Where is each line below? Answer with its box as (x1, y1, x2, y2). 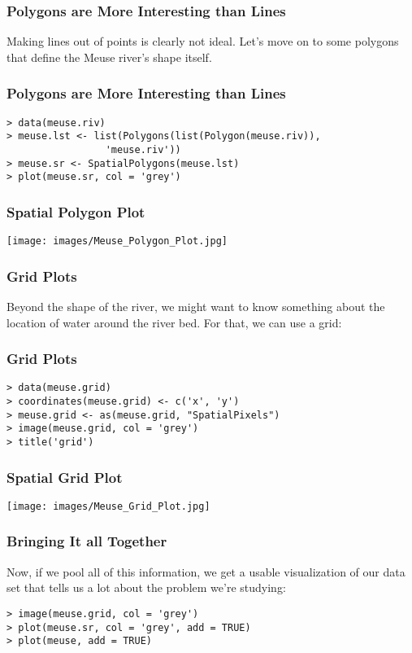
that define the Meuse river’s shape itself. (7, 48, 212, 65)
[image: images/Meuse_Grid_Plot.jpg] (7, 500, 210, 512)
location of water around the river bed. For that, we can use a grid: (7, 313, 342, 331)
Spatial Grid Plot (7, 467, 123, 487)
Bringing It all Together (7, 531, 167, 551)
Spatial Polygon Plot (7, 201, 145, 221)
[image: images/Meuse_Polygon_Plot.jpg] (7, 235, 228, 248)
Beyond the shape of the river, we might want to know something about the (7, 298, 385, 314)
